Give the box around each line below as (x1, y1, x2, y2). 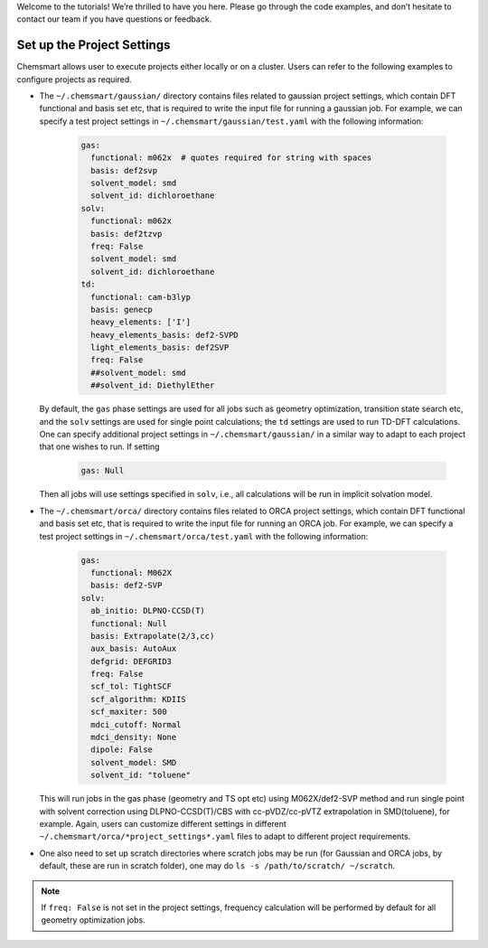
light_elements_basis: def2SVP (90, 343, 230, 352)
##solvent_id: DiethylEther (90, 380, 215, 390)
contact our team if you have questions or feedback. (16, 14, 212, 24)
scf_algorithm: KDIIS (90, 694, 187, 704)
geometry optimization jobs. (41, 915, 145, 925)
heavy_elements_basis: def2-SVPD (90, 330, 239, 340)
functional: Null (90, 618, 167, 628)
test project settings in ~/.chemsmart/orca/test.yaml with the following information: (39, 530, 369, 541)
